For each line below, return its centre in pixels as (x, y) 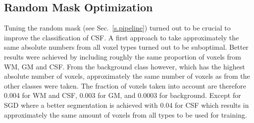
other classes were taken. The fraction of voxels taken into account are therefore (125, 85)
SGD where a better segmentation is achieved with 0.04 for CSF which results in (127, 105)
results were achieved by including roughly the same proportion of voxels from (123, 56)
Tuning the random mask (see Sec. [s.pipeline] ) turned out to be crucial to (117, 28)
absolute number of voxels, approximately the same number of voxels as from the (127, 76)
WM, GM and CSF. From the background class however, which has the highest (125, 66)
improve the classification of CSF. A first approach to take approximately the (122, 37)
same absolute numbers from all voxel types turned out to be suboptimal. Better (126, 47)
